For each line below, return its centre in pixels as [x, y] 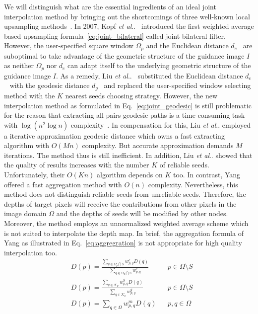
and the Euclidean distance [187, 45]
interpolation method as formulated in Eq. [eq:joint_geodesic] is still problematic [128, 105]
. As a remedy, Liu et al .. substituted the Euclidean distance [149, 75]
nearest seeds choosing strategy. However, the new [141, 95]
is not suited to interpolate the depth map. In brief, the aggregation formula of [124, 233]
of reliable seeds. [184, 165]
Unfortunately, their [34, 175]
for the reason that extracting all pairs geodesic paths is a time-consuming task [125, 115]
